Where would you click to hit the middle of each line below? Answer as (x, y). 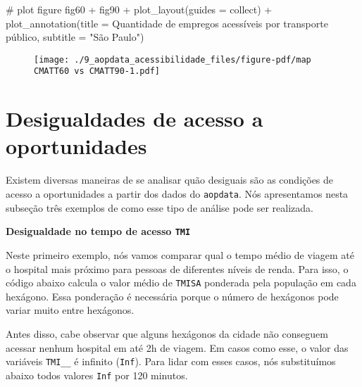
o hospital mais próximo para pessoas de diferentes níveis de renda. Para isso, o (177, 268)
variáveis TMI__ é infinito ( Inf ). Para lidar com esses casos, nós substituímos (171, 361)
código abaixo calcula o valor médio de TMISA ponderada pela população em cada (181, 283)
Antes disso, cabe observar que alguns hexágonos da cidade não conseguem (167, 333)
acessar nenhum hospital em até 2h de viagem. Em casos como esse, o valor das (177, 347)
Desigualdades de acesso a (135, 119)
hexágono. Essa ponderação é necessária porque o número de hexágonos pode (172, 296)
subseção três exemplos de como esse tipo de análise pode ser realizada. (160, 207)
